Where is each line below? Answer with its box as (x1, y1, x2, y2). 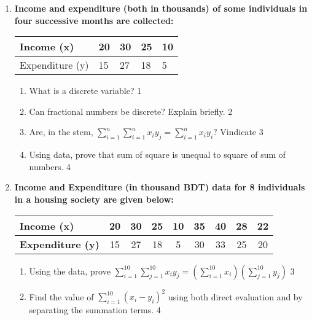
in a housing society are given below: (14, 192, 174, 205)
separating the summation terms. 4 (29, 303, 161, 316)
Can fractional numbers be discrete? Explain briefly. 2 (29, 104, 233, 117)
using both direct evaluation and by (168, 290, 303, 303)
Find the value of (29, 290, 94, 303)
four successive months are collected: (14, 14, 174, 26)
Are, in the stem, (29, 125, 93, 138)
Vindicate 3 (220, 125, 263, 138)
